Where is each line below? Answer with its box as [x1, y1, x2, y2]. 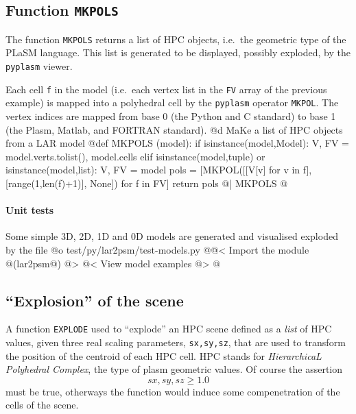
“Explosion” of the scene [5, 289, 184, 310]
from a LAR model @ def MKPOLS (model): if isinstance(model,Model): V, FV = [5, 136, 349, 150]
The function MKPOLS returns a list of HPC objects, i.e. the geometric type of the [5, 32, 346, 46]
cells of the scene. [5, 398, 79, 412]
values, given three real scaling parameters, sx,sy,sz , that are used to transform [5, 335, 346, 349]
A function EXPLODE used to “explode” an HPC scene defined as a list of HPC [5, 321, 332, 336]
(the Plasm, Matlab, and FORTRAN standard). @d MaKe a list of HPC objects [5, 122, 343, 136]
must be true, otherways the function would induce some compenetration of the [5, 384, 340, 398]
